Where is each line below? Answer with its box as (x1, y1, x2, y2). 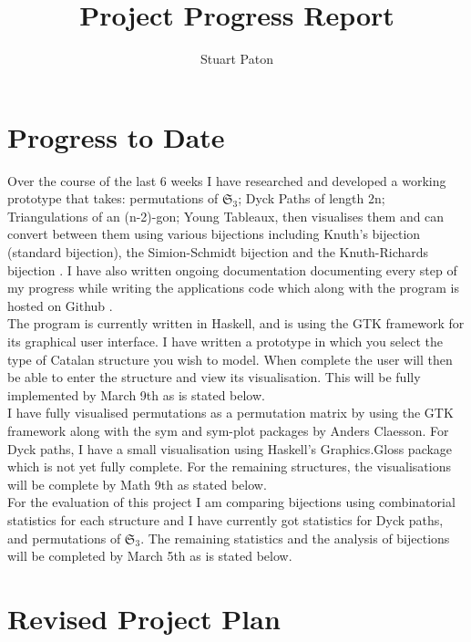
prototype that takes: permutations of (7, 189, 219, 208)
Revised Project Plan (7, 599, 281, 637)
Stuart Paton (200, 49, 273, 68)
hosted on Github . (7, 295, 113, 315)
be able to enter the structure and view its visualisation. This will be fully (7, 368, 421, 387)
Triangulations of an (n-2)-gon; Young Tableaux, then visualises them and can (7, 206, 445, 225)
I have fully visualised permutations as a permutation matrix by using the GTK (7, 403, 454, 422)
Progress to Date (7, 118, 225, 155)
